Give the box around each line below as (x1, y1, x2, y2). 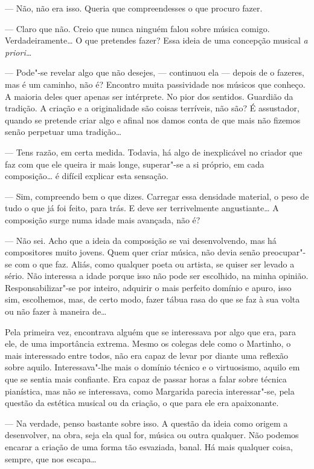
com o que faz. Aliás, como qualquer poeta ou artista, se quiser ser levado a (14, 257, 295, 270)
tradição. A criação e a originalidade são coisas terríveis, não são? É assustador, (5, 102, 300, 114)
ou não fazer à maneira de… (5, 305, 107, 318)
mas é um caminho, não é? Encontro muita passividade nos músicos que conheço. (5, 77, 306, 90)
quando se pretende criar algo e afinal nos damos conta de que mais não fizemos (5, 113, 301, 126)
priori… (5, 45, 32, 58)
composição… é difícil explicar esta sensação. (5, 169, 168, 182)
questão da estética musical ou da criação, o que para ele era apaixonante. (5, 396, 279, 409)
